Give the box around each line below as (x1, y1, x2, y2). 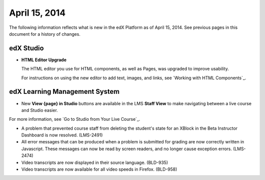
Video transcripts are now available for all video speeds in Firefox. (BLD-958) (21, 166, 178, 172)
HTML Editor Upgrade (21, 57, 67, 63)
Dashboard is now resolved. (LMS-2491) (21, 132, 103, 138)
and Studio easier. (21, 107, 58, 113)
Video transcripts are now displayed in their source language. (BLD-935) (21, 159, 168, 165)
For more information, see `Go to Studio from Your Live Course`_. (9, 116, 140, 122)
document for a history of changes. (9, 31, 80, 37)
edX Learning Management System (9, 88, 120, 96)
